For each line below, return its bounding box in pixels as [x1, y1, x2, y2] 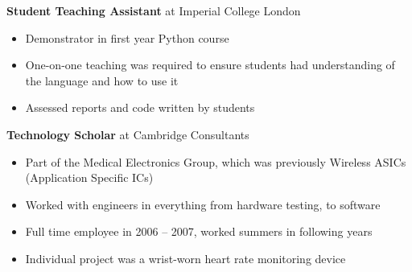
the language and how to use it [25, 72, 179, 89]
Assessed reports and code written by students [25, 99, 255, 116]
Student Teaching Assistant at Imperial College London [6, 2, 301, 19]
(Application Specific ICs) [25, 169, 154, 186]
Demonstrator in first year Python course [25, 29, 229, 46]
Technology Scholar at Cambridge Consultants [6, 126, 249, 142]
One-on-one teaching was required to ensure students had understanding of [25, 56, 395, 73]
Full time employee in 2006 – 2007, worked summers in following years [25, 223, 373, 240]
